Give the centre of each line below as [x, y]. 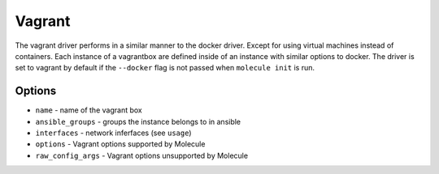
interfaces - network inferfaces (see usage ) [113, 133]
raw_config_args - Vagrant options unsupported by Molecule [141, 155]
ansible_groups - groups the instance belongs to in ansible [138, 121]
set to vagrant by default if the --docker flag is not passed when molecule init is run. [165, 68]
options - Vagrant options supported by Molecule [120, 144]
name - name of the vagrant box [89, 110]
